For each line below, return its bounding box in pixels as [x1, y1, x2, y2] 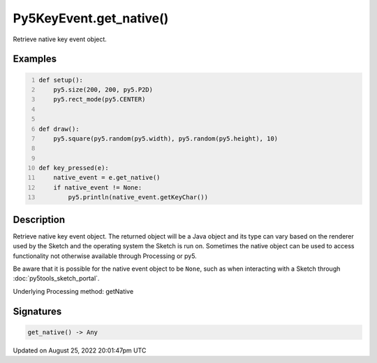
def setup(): [38, 76, 84, 84]
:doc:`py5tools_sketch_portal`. [13, 274, 100, 283]
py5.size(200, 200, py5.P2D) [53, 85, 154, 94]
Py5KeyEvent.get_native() [13, 10, 169, 26]
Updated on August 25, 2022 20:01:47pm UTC [13, 346, 147, 355]
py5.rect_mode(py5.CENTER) [53, 95, 146, 104]
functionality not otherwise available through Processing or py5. [13, 252, 197, 260]
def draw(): [38, 124, 80, 133]
